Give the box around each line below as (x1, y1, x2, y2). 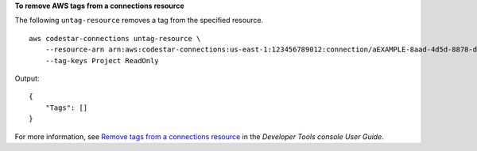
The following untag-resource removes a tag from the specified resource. (14, 16, 264, 25)
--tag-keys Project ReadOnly (45, 56, 159, 65)
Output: (14, 74, 40, 83)
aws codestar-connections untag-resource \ (29, 34, 201, 43)
